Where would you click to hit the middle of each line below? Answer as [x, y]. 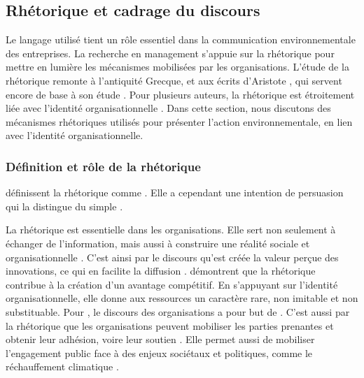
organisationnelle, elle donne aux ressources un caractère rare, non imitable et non [182, 298]
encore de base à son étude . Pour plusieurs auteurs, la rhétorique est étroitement [180, 94]
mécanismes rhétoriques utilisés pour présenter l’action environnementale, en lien [179, 121]
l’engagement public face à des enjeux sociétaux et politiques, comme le [159, 352]
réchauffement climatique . [62, 366]
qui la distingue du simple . [64, 206]
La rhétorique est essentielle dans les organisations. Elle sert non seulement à [171, 230]
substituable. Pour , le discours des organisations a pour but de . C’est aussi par [178, 311]
